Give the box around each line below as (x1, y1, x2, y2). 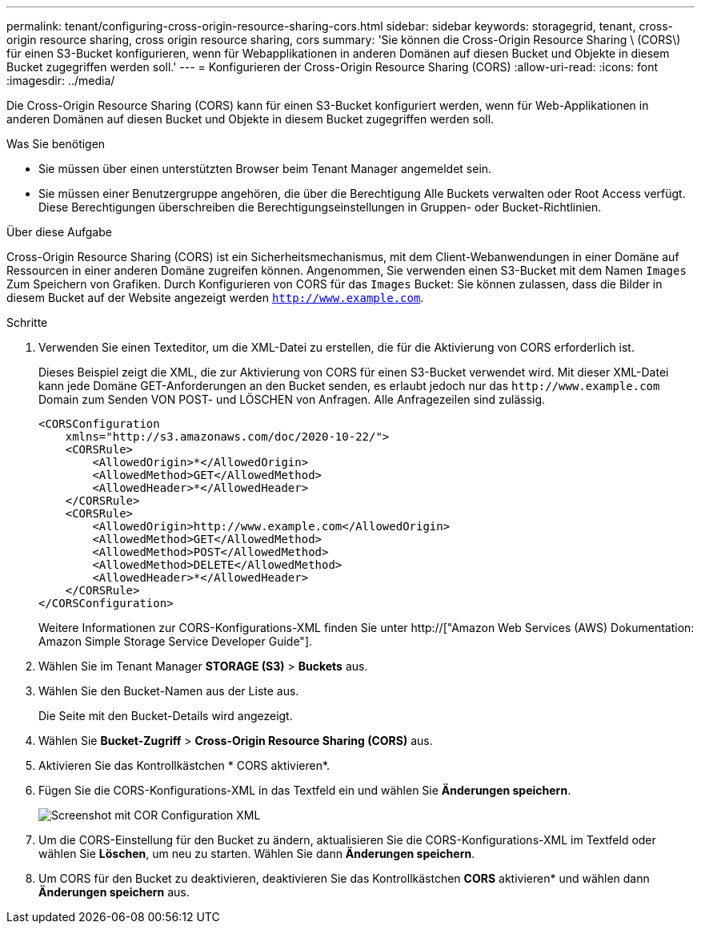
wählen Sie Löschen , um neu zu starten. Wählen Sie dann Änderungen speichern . (38, 847, 475, 860)
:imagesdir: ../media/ (6, 74, 115, 87)
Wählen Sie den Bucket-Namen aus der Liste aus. (38, 684, 299, 698)
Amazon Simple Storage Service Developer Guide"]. (38, 634, 313, 648)
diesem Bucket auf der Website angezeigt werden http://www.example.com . (6, 291, 424, 304)
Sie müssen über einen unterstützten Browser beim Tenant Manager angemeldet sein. (38, 162, 492, 175)
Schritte (6, 316, 48, 329)
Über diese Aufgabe (6, 225, 112, 239)
